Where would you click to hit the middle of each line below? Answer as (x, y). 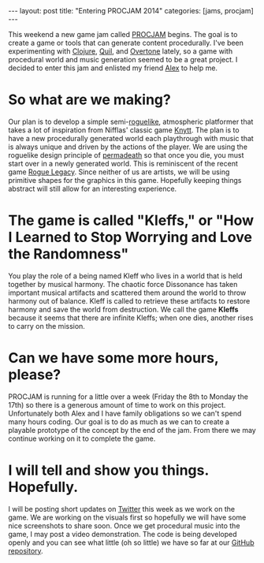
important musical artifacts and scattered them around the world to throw (127, 293)
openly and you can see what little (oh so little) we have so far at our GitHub (131, 542)
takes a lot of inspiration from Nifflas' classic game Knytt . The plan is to (124, 130)
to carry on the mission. (46, 326)
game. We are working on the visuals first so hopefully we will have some (127, 517)
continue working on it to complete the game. (82, 438)
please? (35, 375)
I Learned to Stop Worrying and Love (130, 237)
